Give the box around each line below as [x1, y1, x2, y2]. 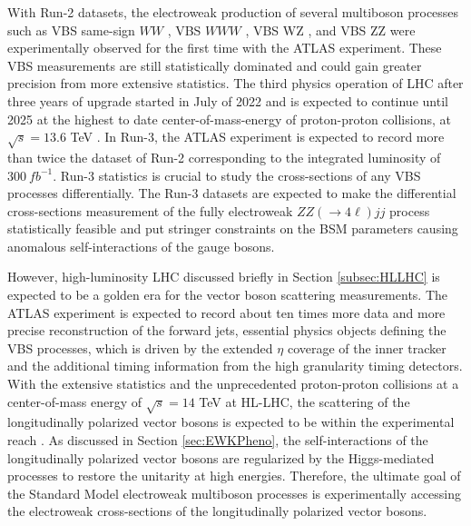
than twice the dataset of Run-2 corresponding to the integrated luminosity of [7, 147, 441, 166]
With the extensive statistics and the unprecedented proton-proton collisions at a [7, 374, 459, 393]
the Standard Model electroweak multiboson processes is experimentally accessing [7, 483, 461, 502]
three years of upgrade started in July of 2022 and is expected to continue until [7, 91, 448, 110]
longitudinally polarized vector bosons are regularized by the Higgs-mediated [7, 448, 435, 467]
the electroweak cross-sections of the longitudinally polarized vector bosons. [7, 501, 427, 521]
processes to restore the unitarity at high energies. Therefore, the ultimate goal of [7, 466, 461, 485]
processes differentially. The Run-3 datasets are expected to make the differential [7, 184, 456, 203]
